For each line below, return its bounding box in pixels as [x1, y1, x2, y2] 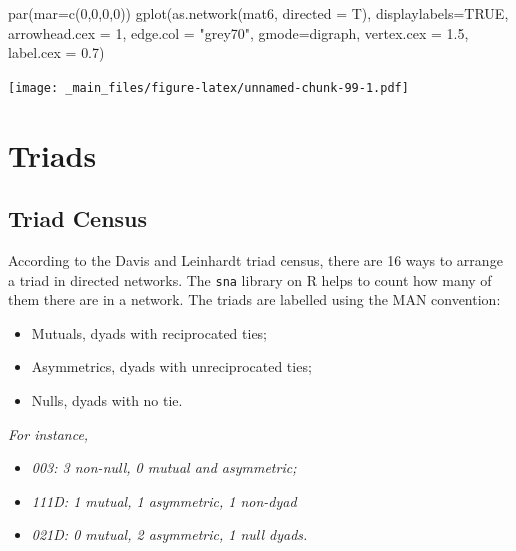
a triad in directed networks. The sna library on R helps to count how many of [8, 269, 492, 290]
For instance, [8, 423, 89, 444]
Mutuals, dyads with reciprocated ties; [31, 322, 268, 343]
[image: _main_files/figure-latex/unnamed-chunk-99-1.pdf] [8, 80, 409, 95]
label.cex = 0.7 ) [8, 42, 105, 63]
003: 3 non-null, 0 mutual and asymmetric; [31, 457, 297, 478]
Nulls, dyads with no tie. [31, 390, 183, 411]
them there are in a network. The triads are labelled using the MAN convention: [8, 289, 501, 310]
